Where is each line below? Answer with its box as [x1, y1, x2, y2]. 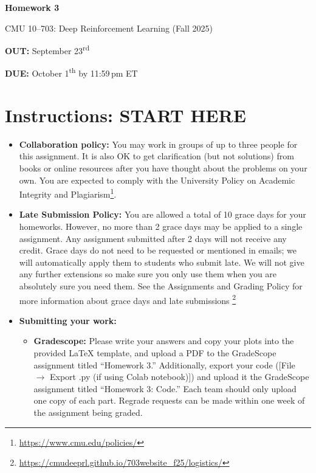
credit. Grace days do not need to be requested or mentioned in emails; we [19, 244, 297, 257]
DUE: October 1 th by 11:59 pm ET [5, 65, 138, 80]
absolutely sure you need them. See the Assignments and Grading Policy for [19, 280, 303, 292]
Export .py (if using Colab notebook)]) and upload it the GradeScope [49, 370, 309, 383]
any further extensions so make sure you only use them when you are [19, 268, 277, 280]
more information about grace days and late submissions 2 [19, 292, 236, 306]
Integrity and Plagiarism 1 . [19, 186, 117, 200]
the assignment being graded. [33, 406, 143, 418]
